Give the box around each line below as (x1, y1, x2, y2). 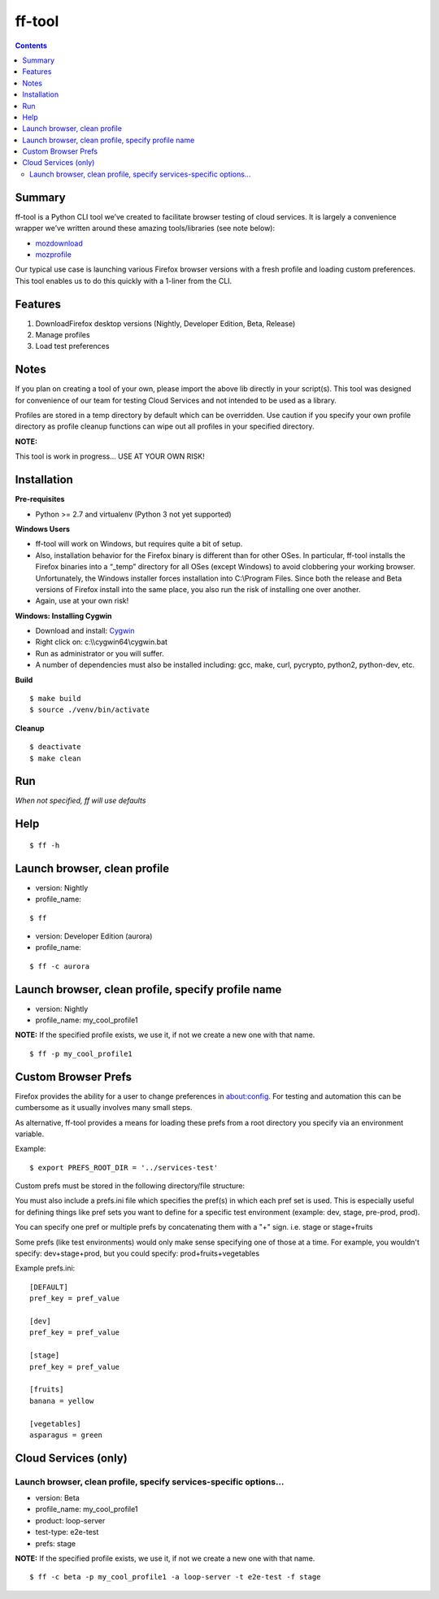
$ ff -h (29, 840, 60, 850)
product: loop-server (35, 1515, 106, 1525)
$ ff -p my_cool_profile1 (29, 1049, 133, 1058)
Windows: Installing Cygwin (15, 611, 112, 621)
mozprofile (35, 249, 72, 259)
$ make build (29, 694, 81, 704)
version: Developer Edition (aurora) (35, 931, 153, 941)
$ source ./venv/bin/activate (29, 705, 150, 715)
